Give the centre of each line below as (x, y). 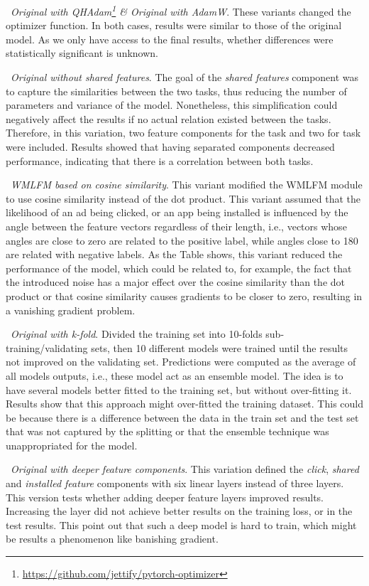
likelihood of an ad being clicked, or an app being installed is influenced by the (177, 212)
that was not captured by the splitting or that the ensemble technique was (167, 431)
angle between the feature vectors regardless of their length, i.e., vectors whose (176, 226)
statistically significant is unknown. (82, 53)
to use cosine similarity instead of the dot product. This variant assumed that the (183, 198)
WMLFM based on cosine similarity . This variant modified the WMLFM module (187, 185)
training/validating (47, 347)
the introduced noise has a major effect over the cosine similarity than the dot (175, 282)
